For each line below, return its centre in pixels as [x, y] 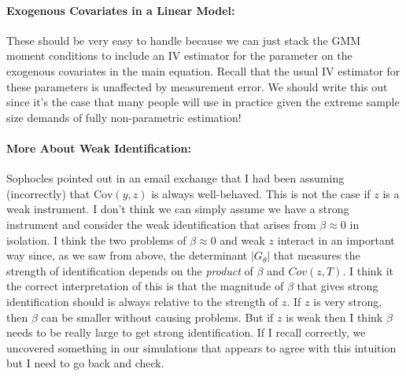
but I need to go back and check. [85, 363]
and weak [242, 240]
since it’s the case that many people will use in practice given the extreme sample [203, 102]
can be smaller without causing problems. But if [157, 317]
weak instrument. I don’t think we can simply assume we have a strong [178, 209]
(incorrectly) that [48, 193]
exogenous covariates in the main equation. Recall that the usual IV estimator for [203, 70]
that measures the [317, 255]
